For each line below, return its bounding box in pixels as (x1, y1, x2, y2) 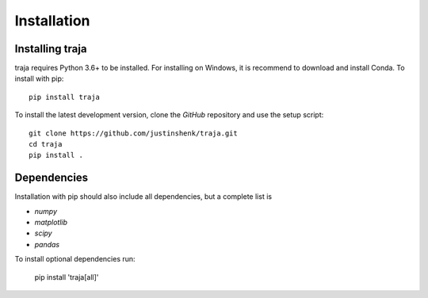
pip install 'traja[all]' (34, 272, 99, 281)
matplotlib (34, 218, 67, 227)
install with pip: (14, 74, 64, 83)
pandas (34, 239, 60, 249)
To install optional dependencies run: (14, 254, 136, 264)
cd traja (29, 139, 63, 149)
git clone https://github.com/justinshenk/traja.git (29, 128, 238, 138)
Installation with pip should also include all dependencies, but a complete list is (14, 192, 273, 201)
